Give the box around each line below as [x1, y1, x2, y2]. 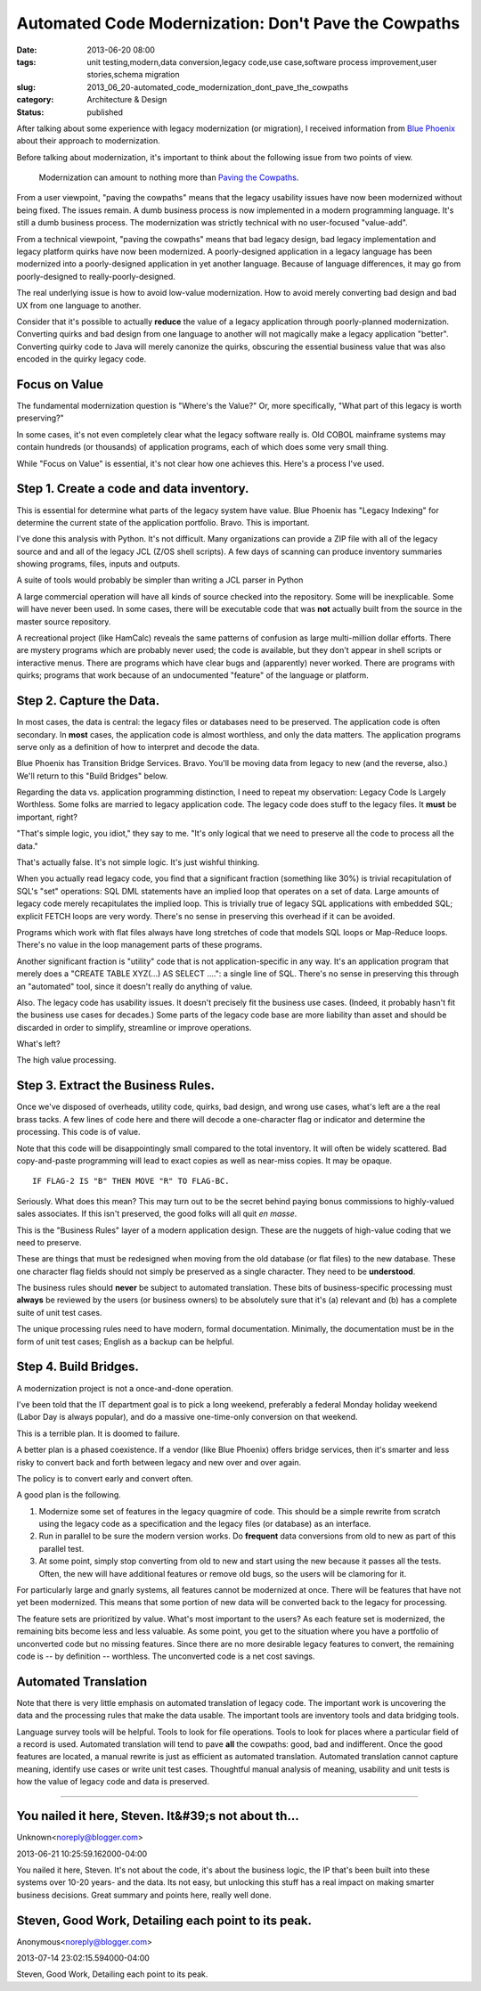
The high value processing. [16, 1055, 117, 1065]
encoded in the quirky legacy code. [16, 354, 147, 364]
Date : [16, 45, 37, 55]
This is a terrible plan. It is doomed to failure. [16, 1428, 180, 1439]
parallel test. [38, 1543, 85, 1554]
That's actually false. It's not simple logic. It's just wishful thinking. [16, 857, 260, 868]
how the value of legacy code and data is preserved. [16, 1776, 209, 1787]
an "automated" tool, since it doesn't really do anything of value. [16, 981, 253, 991]
